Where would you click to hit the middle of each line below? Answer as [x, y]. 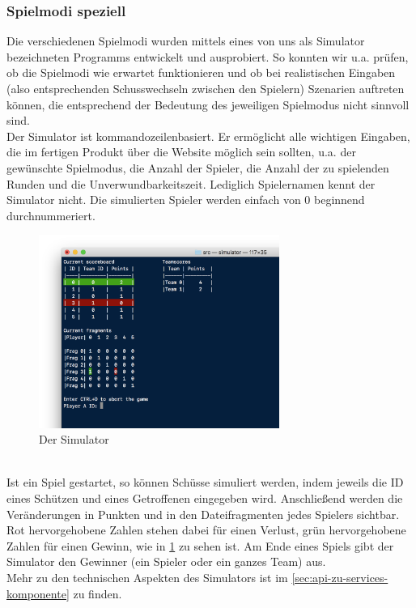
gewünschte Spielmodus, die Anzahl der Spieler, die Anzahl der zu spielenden [198, 167]
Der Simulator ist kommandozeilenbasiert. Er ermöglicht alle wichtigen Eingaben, [208, 136]
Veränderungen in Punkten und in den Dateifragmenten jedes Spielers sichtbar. [203, 514]
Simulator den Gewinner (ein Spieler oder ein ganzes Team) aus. [166, 561]
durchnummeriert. [51, 215]
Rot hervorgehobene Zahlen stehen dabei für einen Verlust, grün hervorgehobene [206, 530]
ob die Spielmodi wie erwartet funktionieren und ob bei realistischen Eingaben [201, 72]
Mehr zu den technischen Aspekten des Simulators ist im [147, 577]
